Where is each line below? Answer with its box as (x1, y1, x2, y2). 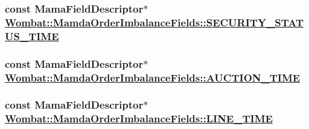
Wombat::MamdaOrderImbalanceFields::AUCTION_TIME (5, 70, 301, 85)
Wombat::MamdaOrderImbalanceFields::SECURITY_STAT (5, 14, 304, 29)
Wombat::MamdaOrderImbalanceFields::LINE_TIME (5, 111, 273, 126)
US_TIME (5, 28, 59, 43)
